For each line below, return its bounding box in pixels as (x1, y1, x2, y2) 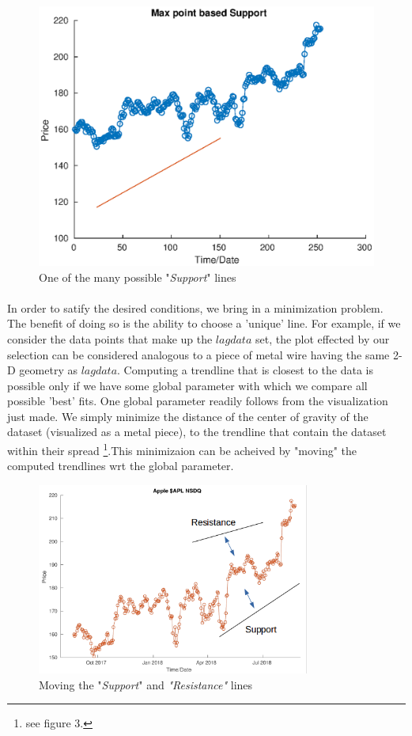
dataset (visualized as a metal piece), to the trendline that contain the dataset (7, 423, 387, 440)
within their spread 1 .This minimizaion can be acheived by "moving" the (7, 440, 357, 458)
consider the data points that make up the (7, 330, 213, 347)
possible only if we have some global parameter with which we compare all (7, 377, 368, 393)
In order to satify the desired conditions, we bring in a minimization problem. (7, 299, 384, 316)
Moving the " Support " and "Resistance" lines (39, 676, 253, 692)
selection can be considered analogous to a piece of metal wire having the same (7, 346, 390, 362)
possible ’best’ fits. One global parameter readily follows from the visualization (7, 393, 388, 409)
